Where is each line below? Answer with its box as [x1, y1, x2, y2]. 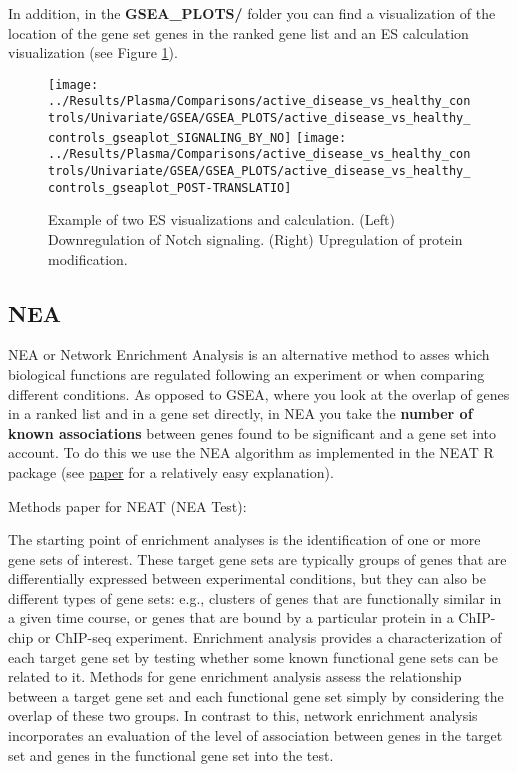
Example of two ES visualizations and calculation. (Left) [48, 209, 395, 230]
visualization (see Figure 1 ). [8, 42, 178, 63]
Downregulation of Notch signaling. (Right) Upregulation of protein [48, 228, 463, 249]
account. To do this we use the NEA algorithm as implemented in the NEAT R [8, 442, 494, 463]
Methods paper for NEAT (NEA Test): [8, 495, 247, 516]
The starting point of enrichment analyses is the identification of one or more [8, 529, 481, 550]
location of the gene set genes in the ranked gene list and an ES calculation [8, 22, 469, 43]
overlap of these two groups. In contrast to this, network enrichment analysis [8, 705, 478, 726]
